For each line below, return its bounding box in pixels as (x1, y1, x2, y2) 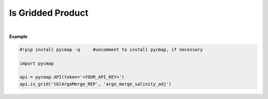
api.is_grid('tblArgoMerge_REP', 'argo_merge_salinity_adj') (19, 81, 172, 87)
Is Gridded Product (9, 7, 89, 18)
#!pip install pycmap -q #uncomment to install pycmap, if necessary (19, 47, 203, 52)
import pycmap (19, 61, 54, 66)
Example (9, 33, 28, 39)
